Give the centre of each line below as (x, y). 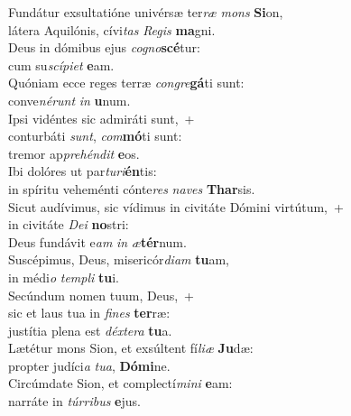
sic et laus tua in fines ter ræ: (89, 313)
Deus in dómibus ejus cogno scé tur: (104, 47)
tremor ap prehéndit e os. (74, 153)
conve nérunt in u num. (69, 100)
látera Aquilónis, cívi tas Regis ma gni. (112, 29)
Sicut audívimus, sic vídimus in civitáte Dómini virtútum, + (176, 206)
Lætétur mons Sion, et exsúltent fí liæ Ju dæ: (131, 348)
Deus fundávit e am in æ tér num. (97, 241)
